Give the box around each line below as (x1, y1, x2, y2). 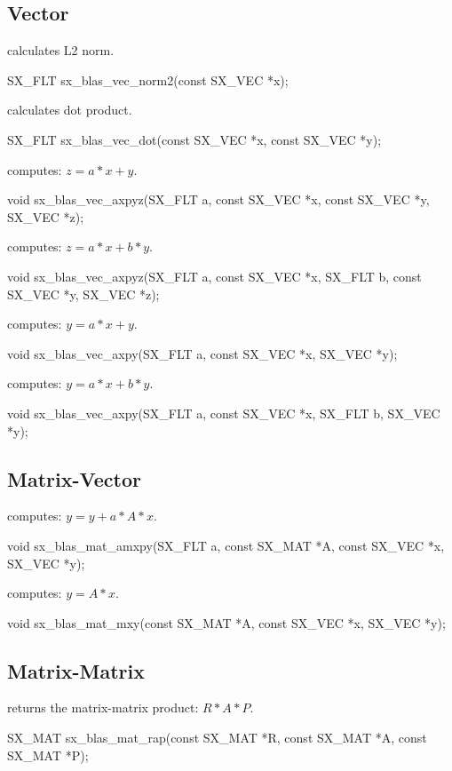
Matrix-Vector (7, 465, 141, 492)
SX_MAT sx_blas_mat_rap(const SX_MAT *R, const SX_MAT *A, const (7, 728, 427, 747)
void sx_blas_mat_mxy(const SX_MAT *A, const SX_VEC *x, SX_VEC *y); (7, 613, 446, 632)
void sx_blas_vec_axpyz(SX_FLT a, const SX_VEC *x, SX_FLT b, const (7, 266, 422, 285)
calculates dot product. (7, 100, 132, 119)
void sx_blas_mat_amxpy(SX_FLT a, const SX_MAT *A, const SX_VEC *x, (7, 536, 445, 554)
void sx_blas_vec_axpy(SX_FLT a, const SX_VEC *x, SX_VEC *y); (7, 344, 398, 362)
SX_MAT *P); (7, 745, 89, 764)
